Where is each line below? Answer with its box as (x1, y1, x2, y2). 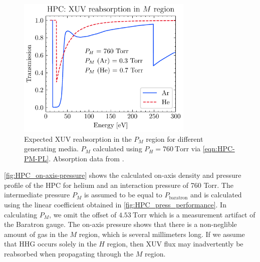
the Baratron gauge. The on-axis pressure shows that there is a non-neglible (4, 219, 237, 229)
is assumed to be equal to (84, 189, 162, 200)
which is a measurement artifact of (149, 209, 255, 219)
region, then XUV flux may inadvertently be (107, 238, 243, 249)
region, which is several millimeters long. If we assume (79, 228, 245, 239)
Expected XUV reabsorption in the (24, 133, 132, 144)
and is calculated (190, 189, 242, 200)
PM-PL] (24, 153, 49, 163)
